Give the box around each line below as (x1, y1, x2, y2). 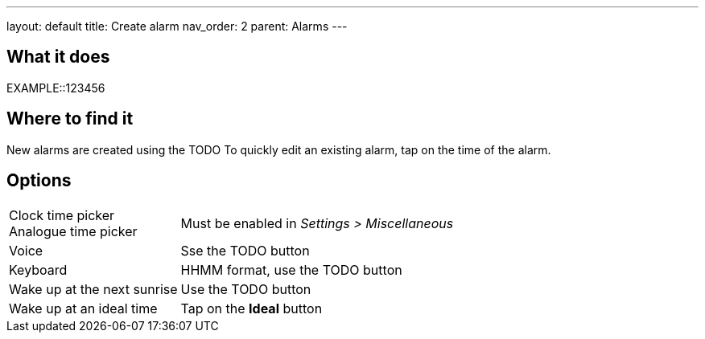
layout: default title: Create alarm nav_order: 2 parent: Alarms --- (6, 19, 348, 33)
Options (6, 170, 72, 191)
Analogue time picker (9, 223, 138, 239)
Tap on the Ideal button (180, 300, 323, 317)
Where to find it (6, 108, 134, 129)
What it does (6, 47, 110, 67)
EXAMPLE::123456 (6, 80, 105, 95)
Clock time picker (9, 206, 115, 223)
